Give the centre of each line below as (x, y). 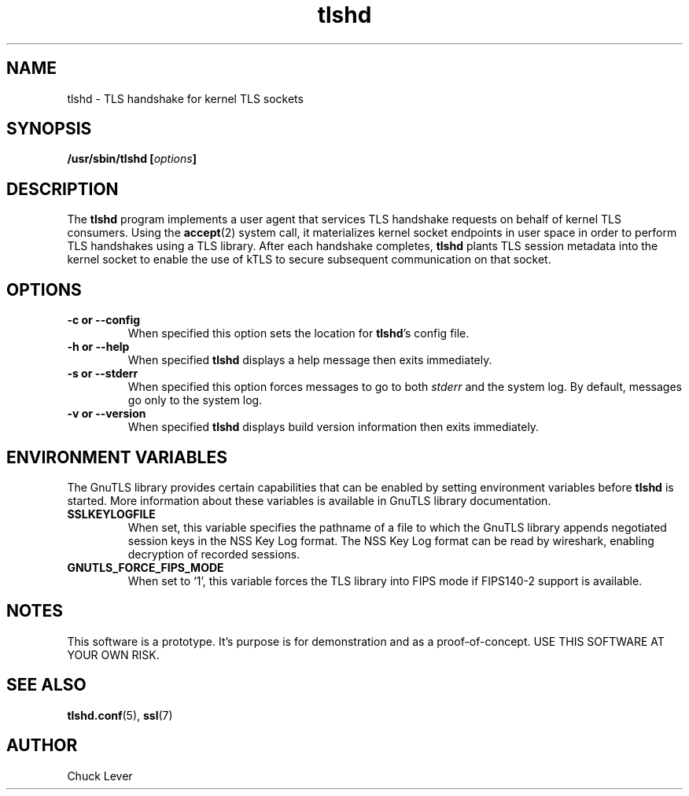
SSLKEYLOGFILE (111, 514)
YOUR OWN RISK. (113, 654)
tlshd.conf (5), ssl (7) (120, 715)
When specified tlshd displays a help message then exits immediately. (310, 360)
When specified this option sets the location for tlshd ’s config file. (298, 334)
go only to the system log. (195, 400)
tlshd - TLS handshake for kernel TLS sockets (185, 98)
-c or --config (104, 320)
